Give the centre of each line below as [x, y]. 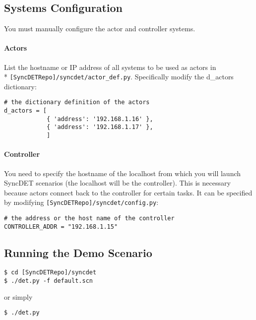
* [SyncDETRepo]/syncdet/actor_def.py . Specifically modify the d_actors [119, 77]
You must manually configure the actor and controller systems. [100, 29]
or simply [18, 296]
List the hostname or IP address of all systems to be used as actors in [110, 67]
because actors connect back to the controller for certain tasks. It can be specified [128, 192]
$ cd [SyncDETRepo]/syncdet [50, 273]
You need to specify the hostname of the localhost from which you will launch [123, 173]
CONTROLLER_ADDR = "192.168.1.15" [61, 226]
